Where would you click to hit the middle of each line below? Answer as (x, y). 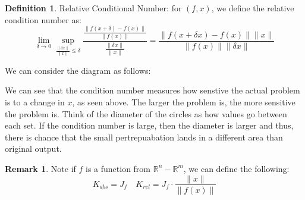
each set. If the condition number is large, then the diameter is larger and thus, (149, 125)
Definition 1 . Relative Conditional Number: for (93, 8)
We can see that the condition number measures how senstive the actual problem (152, 90)
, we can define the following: (236, 168)
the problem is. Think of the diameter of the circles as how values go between (146, 113)
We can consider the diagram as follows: (78, 70)
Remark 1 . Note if (40, 168)
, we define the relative (253, 8)
